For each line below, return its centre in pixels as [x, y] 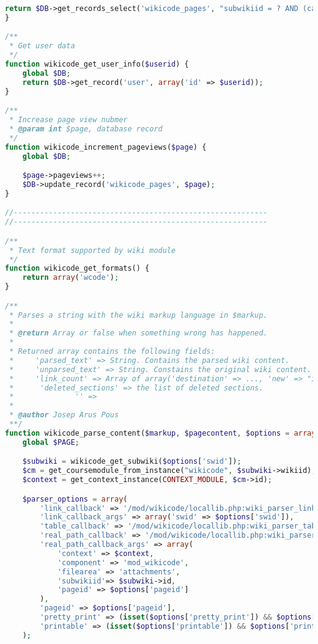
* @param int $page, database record [86, 129]
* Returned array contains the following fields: [112, 352]
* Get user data [42, 46]
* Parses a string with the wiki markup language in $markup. [139, 315]
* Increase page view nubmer [68, 120]
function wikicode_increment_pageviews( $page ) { [106, 147]
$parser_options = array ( [75, 499]
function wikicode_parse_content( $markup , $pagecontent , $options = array [161, 433]
